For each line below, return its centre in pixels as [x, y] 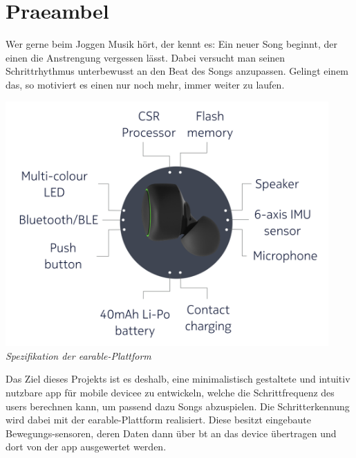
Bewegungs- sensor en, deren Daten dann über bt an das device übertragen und [171, 433]
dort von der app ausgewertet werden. [86, 447]
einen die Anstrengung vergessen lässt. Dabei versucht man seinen [146, 57]
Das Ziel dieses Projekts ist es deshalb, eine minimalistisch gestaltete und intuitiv [178, 379]
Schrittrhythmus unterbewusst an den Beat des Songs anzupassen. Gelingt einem [177, 71]
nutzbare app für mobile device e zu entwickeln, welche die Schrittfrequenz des [170, 392]
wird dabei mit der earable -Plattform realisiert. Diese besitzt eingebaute [158, 420]
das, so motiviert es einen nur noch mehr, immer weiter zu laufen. [145, 84]
